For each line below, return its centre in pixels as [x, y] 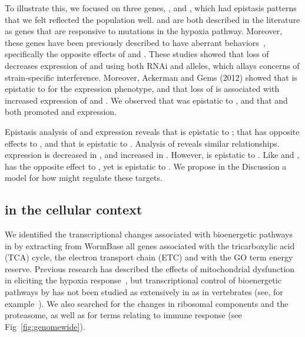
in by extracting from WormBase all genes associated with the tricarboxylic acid [150, 245]
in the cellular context [74, 209]
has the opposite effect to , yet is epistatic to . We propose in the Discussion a [146, 166]
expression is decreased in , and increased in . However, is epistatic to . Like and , [152, 155]
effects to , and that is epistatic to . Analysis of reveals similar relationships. [142, 143]
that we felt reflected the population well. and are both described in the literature [152, 19]
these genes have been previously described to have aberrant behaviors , [135, 42]
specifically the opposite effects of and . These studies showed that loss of [137, 54]
